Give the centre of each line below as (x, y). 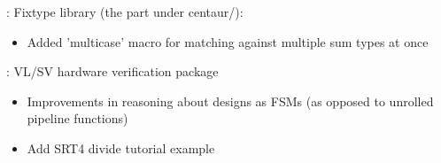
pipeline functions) (77, 118)
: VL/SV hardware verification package (112, 71)
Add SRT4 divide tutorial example (121, 147)
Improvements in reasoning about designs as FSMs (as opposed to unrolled (230, 101)
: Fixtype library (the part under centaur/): (125, 12)
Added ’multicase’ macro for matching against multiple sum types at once (228, 41)
